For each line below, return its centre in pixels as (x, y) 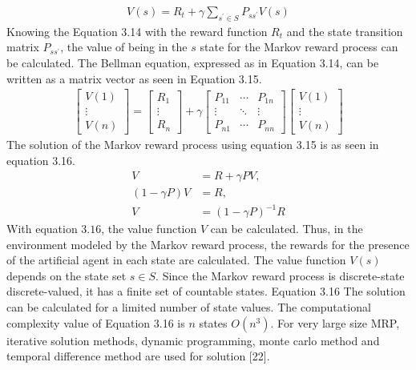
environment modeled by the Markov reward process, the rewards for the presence (208, 244)
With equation (42, 229)
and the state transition (345, 31)
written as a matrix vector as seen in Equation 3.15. (134, 78)
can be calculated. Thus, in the (287, 229)
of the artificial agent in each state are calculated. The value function (176, 260)
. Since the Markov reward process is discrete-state (280, 275)
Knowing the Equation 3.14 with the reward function (137, 31)
